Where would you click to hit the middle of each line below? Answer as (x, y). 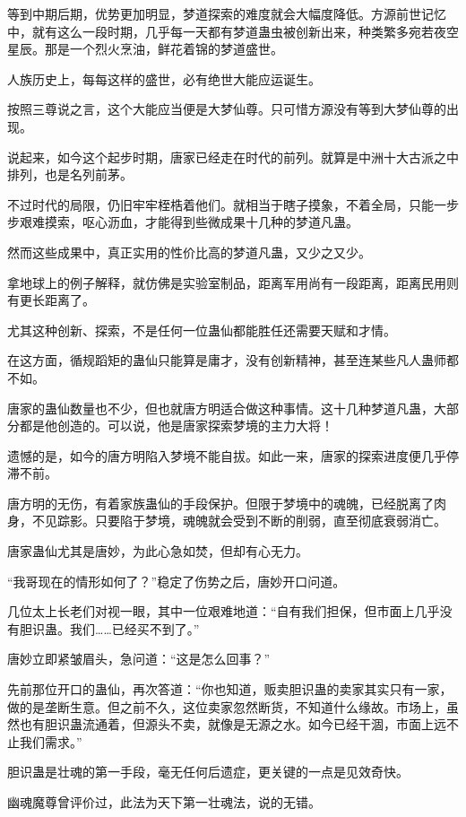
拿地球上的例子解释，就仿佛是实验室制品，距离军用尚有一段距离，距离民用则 (233, 282)
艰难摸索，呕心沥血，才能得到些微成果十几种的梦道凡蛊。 (189, 222)
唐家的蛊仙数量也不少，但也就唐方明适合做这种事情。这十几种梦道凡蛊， (220, 408)
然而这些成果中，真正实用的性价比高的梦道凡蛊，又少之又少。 (189, 252)
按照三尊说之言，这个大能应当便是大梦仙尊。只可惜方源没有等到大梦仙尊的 (227, 109)
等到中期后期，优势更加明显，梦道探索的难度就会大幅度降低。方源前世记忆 (227, 13)
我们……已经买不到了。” (134, 628)
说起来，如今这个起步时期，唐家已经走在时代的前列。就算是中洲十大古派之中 (233, 156)
